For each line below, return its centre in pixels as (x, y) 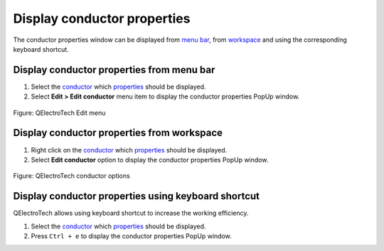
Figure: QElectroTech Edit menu (59, 113)
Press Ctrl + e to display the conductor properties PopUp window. (132, 236)
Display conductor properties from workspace (118, 133)
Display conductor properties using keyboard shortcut (136, 196)
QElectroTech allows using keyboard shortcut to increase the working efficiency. (131, 213)
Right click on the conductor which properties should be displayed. (129, 150)
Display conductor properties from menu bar (114, 70)
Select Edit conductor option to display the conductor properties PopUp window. (150, 160)
